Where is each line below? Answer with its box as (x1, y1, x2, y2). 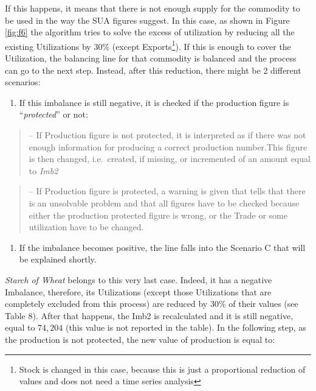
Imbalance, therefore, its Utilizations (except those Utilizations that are (5, 285, 272, 298)
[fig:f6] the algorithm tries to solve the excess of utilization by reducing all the (5, 26, 295, 38)
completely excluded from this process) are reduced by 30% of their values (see (5, 297, 298, 310)
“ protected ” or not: (19, 108, 88, 121)
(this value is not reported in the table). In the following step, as (65, 321, 306, 334)
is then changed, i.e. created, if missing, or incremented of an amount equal (29, 152, 311, 165)
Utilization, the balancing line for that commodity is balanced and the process (5, 52, 297, 65)
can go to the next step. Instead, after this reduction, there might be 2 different (5, 63, 301, 76)
